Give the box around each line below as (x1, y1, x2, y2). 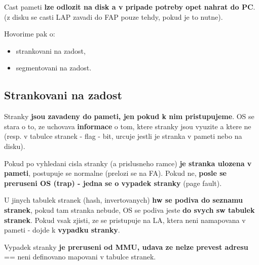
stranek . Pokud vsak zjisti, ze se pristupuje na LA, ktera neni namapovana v (4, 214, 246, 225)
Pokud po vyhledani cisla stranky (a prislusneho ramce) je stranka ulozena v (4, 158, 252, 168)
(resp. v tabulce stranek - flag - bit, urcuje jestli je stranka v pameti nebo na (4, 131, 242, 141)
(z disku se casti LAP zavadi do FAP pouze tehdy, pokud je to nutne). (4, 11, 223, 22)
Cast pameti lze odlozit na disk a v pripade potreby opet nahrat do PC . (4, 2, 255, 12)
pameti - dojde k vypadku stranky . (4, 224, 120, 235)
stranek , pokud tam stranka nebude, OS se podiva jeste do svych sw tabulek (4, 204, 255, 215)
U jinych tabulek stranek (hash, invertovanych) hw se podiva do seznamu (4, 195, 243, 205)
